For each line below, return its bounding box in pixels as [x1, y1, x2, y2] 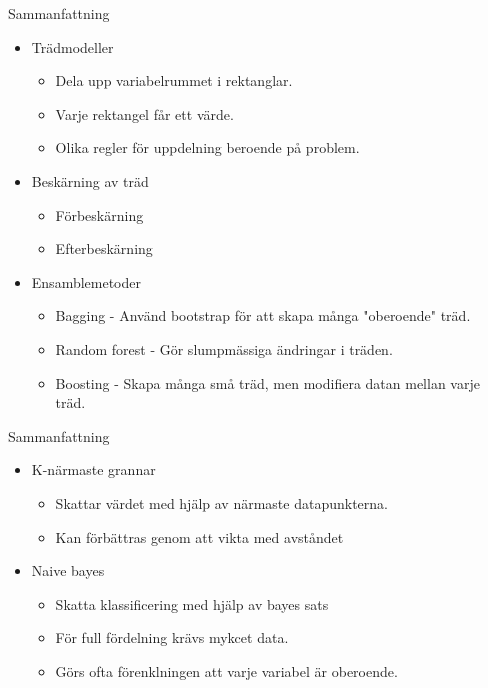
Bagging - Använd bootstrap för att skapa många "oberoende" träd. [55, 305, 471, 326]
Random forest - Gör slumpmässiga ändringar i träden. [55, 338, 393, 359]
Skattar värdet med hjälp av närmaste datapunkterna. [55, 492, 388, 513]
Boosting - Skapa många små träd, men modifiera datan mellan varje [55, 372, 480, 393]
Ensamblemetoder [31, 271, 141, 292]
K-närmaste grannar [31, 459, 156, 480]
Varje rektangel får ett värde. [55, 103, 234, 124]
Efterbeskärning [55, 238, 153, 259]
